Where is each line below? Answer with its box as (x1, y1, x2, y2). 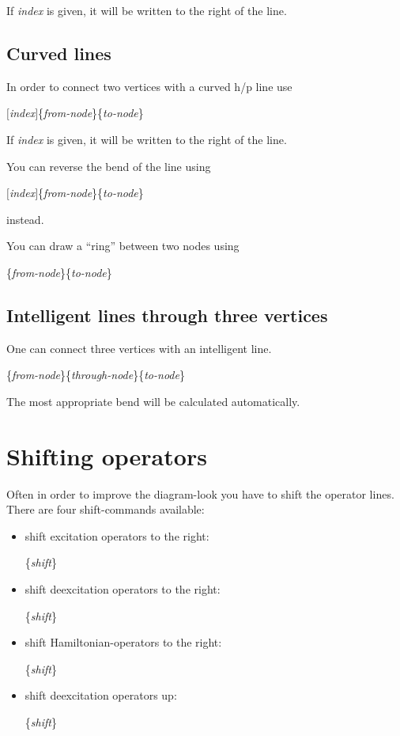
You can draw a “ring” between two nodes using (6, 237, 240, 254)
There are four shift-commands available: (6, 501, 205, 518)
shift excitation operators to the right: (25, 527, 209, 544)
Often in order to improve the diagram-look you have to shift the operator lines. (6, 485, 394, 502)
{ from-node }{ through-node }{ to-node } (6, 366, 185, 383)
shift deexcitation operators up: (25, 687, 177, 704)
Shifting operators (6, 439, 207, 472)
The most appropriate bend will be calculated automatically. (6, 393, 300, 409)
